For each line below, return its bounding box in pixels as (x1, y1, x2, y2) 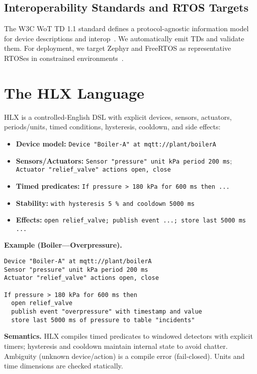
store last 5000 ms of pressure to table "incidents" (11, 316, 195, 324)
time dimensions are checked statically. (4, 360, 123, 371)
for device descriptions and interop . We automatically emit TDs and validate (4, 33, 244, 43)
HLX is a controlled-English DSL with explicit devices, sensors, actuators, (4, 111, 232, 122)
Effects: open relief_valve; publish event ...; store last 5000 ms (16, 214, 246, 225)
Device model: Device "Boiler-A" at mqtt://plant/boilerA (16, 138, 216, 148)
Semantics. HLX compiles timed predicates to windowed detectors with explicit (4, 331, 253, 341)
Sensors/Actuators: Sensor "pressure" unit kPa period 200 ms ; (16, 155, 232, 166)
